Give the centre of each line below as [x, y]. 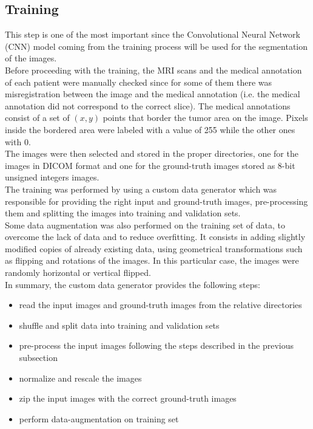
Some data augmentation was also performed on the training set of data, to [145, 225]
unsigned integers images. [52, 177]
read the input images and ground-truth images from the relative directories [160, 305]
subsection [38, 358]
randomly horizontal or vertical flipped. [78, 273]
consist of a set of [37, 118]
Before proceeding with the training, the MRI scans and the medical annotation [153, 70]
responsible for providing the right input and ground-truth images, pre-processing [156, 201]
